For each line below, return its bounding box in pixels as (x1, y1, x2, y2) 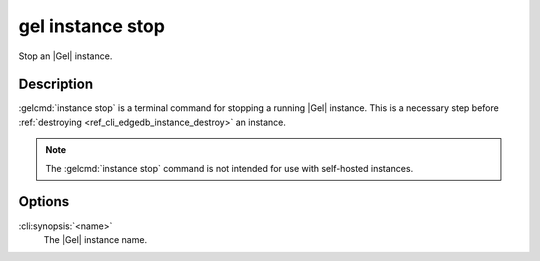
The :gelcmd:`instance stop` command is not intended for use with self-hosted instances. (45, 162, 414, 174)
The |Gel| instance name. (43, 233, 148, 245)
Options (18, 193, 70, 210)
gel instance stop (18, 15, 165, 37)
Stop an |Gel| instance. (18, 50, 113, 62)
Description (18, 76, 94, 93)
